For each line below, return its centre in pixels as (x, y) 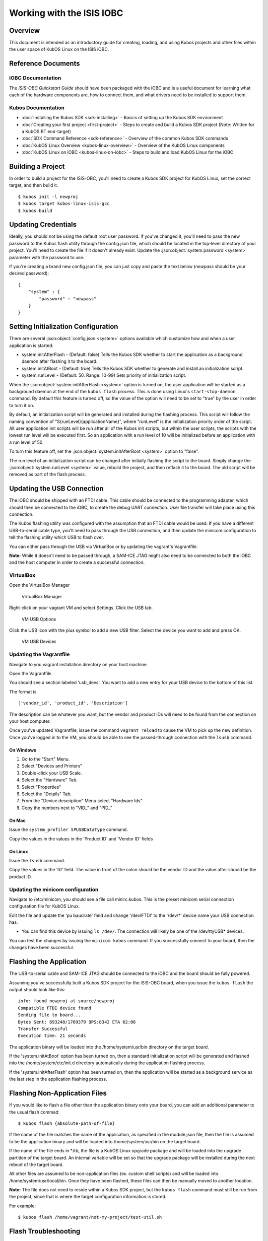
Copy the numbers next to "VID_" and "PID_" (67, 808)
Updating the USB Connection (56, 489)
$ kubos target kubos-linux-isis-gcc (64, 204)
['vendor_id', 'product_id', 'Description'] (73, 703)
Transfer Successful (43, 1029)
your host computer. (30, 721)
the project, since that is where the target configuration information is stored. (88, 1197)
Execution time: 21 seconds (52, 1036)
